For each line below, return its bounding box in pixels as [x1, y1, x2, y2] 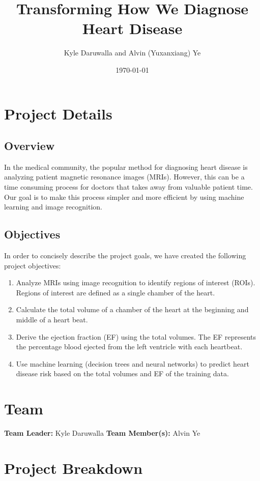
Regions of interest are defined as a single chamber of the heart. [16, 287, 215, 297]
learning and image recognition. [4, 201, 102, 212]
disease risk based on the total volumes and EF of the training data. [16, 368, 229, 379]
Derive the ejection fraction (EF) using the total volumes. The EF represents [16, 331, 256, 342]
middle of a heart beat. [16, 314, 88, 325]
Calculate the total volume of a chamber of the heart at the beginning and [16, 304, 249, 315]
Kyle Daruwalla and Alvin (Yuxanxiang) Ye [64, 47, 201, 58]
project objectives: [4, 260, 61, 270]
